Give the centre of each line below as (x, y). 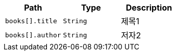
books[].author (33, 35)
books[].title (31, 21)
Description (149, 8)
